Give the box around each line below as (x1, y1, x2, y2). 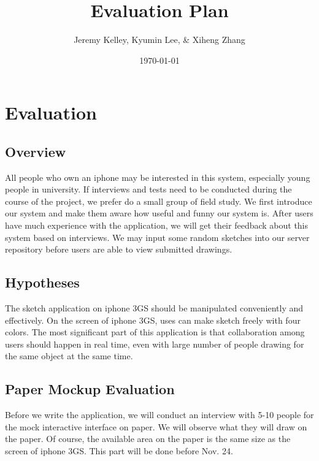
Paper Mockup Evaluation (5, 379, 175, 398)
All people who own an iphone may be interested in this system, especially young (5, 170, 310, 183)
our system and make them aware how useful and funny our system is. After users (5, 207, 313, 219)
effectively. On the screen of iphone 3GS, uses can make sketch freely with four (5, 313, 301, 326)
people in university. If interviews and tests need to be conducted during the (5, 183, 292, 196)
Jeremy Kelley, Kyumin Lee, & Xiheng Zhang (74, 33, 245, 46)
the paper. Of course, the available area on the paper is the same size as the (5, 432, 291, 445)
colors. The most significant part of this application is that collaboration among (5, 326, 305, 338)
